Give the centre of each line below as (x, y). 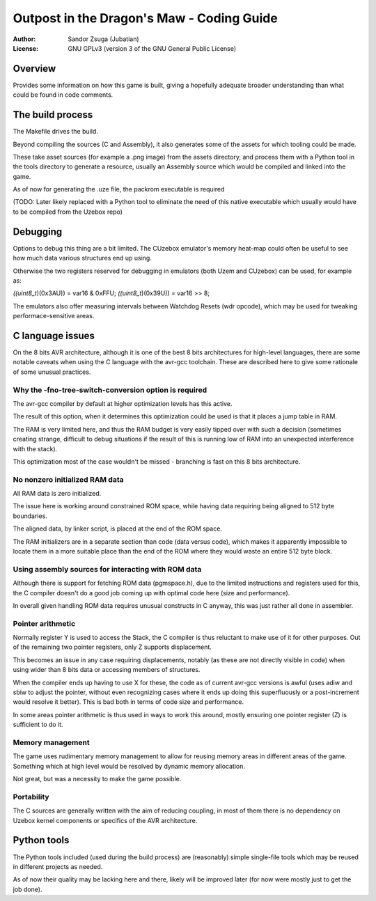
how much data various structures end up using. (83, 258)
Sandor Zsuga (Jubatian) (103, 39)
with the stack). (35, 448)
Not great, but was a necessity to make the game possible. (97, 779)
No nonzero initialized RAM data (69, 479)
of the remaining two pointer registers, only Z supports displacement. (112, 647)
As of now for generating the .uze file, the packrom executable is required (119, 189)
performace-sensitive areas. (54, 316)
